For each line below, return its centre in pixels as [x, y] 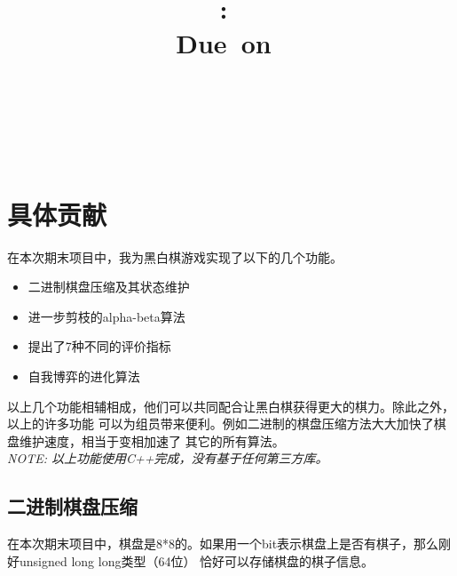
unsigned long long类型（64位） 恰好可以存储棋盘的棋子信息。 [197, 560]
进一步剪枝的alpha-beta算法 [106, 316]
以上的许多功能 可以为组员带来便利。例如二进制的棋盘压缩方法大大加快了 [221, 424]
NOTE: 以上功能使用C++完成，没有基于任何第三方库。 [168, 458]
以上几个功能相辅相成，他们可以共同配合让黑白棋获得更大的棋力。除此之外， [231, 406]
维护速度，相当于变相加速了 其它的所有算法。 [152, 440]
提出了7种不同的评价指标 [99, 346]
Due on [224, 43]
